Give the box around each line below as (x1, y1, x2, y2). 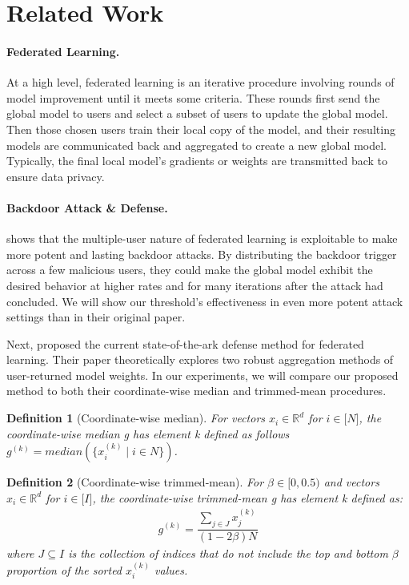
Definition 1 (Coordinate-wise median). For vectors (6, 409, 266, 426)
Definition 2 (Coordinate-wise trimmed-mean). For (6, 474, 264, 490)
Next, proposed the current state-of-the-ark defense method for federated (6, 335, 364, 352)
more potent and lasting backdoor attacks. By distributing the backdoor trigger (6, 245, 397, 262)
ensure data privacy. (6, 167, 105, 184)
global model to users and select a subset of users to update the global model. (6, 105, 388, 122)
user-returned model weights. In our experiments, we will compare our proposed (6, 366, 399, 383)
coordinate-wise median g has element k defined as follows (6, 425, 290, 442)
